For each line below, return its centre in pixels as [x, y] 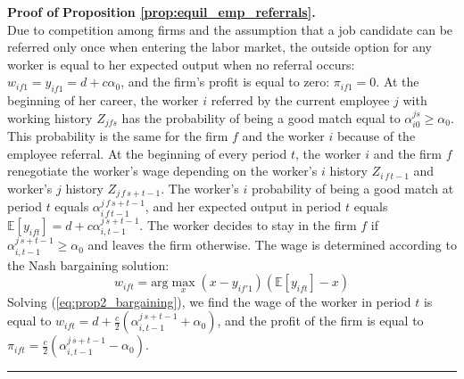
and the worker [283, 136]
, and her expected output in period [243, 206]
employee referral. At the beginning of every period [147, 153]
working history [50, 117]
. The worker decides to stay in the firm [248, 224]
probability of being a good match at [353, 188]
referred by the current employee [300, 100]
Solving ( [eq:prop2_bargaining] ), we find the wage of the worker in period [209, 301]
